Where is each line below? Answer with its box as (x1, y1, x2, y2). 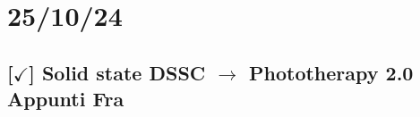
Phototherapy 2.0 (248, 58, 414, 86)
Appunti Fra (7, 85, 124, 113)
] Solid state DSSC (29, 58, 206, 86)
